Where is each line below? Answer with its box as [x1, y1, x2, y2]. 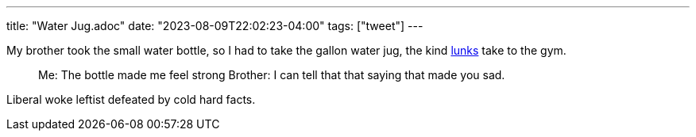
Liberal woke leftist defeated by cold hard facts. [6, 93, 256, 106]
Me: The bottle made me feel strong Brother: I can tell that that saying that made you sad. [38, 68, 505, 82]
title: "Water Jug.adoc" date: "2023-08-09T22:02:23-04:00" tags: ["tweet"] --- [6, 19, 423, 32]
